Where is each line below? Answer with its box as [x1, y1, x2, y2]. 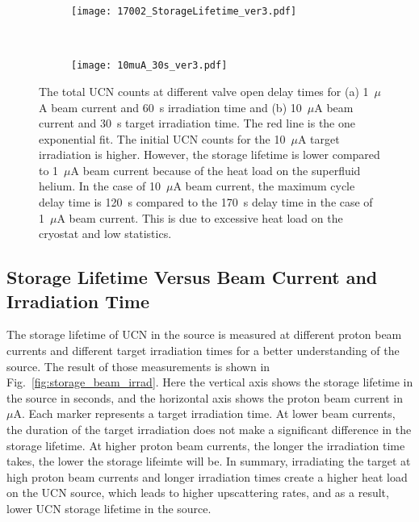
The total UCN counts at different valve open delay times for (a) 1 [39, 82, 369, 99]
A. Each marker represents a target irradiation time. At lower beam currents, [13, 405, 396, 422]
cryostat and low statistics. [39, 225, 172, 242]
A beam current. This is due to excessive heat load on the [57, 209, 343, 226]
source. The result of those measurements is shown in [6, 357, 270, 374]
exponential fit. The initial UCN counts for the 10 [39, 130, 286, 147]
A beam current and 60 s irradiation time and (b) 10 [39, 98, 302, 115]
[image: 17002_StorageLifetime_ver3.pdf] [71, 6, 297, 17]
